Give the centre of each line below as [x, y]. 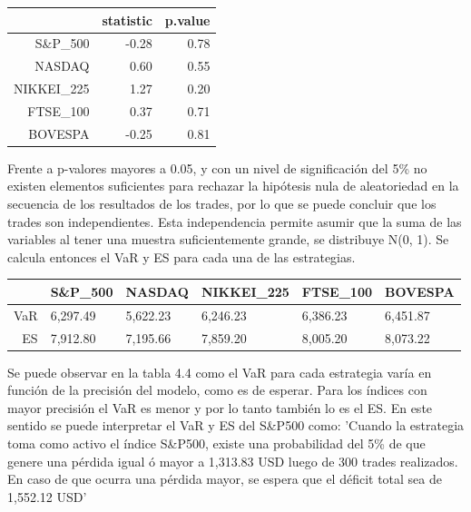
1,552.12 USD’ [47, 496]
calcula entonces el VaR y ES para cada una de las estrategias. [182, 256]
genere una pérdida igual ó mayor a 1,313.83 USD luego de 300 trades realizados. [233, 461]
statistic [127, 20]
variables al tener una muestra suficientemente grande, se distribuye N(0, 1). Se [228, 239]
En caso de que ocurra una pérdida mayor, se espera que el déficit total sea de [225, 479]
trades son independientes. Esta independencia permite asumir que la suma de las [235, 221]
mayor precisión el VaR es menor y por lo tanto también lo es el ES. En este [220, 407]
